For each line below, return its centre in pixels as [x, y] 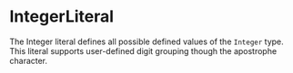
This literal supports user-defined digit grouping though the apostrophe [143, 50]
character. [29, 60]
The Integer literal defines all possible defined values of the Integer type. [146, 41]
